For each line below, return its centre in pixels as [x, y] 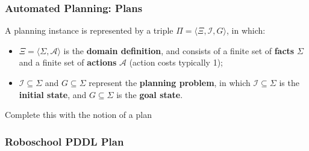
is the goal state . [150, 94]
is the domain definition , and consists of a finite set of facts [179, 50]
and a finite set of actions [68, 62]
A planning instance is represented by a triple [89, 30]
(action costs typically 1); [176, 62]
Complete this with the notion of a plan [78, 115]
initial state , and [53, 94]
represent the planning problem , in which [170, 82]
